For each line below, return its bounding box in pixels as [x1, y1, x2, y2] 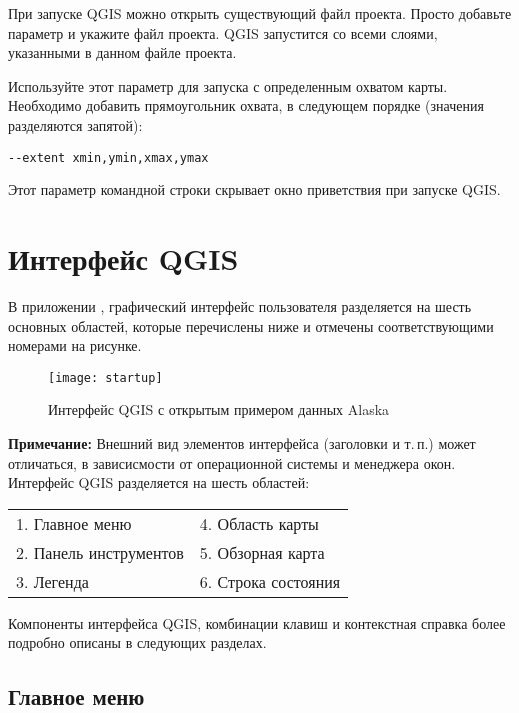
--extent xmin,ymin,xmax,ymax [8, 150, 209, 165]
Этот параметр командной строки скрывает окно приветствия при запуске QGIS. [8, 179, 501, 200]
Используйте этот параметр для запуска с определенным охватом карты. [8, 75, 448, 96]
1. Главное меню [16, 511, 132, 535]
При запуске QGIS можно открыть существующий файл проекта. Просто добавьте [8, 3, 512, 23]
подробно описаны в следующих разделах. [8, 632, 267, 653]
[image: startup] [48, 370, 163, 385]
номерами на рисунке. [8, 335, 142, 356]
